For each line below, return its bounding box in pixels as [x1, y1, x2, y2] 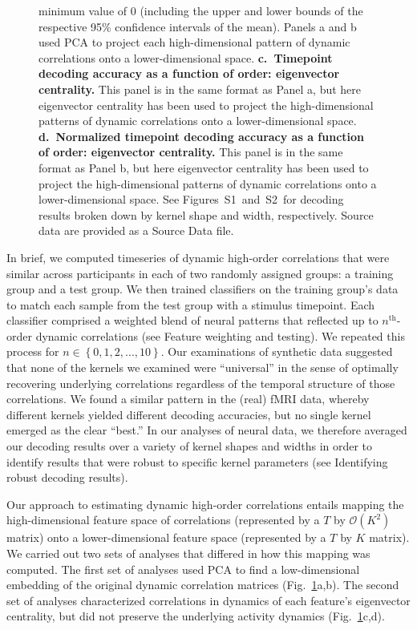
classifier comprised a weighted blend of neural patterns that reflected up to [6, 312, 379, 329]
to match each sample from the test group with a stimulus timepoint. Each [6, 296, 375, 313]
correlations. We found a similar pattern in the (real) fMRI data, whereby [6, 390, 370, 407]
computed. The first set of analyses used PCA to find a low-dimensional [6, 560, 360, 577]
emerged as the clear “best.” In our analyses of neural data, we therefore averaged [6, 422, 407, 438]
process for [6, 343, 59, 360]
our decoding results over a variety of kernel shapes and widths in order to [6, 438, 373, 454]
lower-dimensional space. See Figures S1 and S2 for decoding [38, 191, 344, 208]
